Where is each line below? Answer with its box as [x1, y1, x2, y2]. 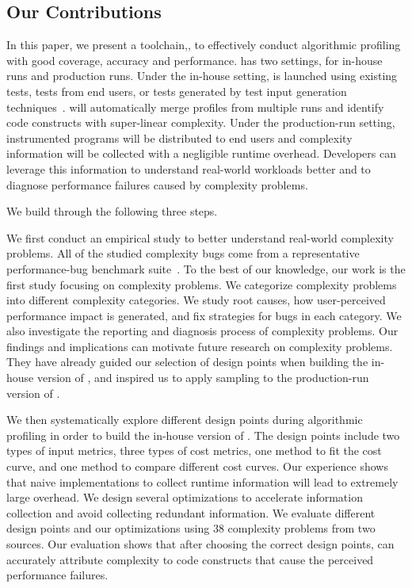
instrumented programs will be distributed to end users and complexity [6, 129, 353, 146]
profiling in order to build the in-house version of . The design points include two [6, 426, 400, 443]
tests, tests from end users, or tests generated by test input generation [6, 82, 347, 99]
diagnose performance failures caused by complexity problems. [6, 176, 308, 193]
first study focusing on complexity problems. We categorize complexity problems [6, 276, 397, 292]
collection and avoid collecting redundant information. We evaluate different [6, 504, 376, 521]
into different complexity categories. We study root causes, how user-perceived [6, 292, 386, 308]
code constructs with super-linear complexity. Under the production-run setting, [6, 114, 395, 131]
